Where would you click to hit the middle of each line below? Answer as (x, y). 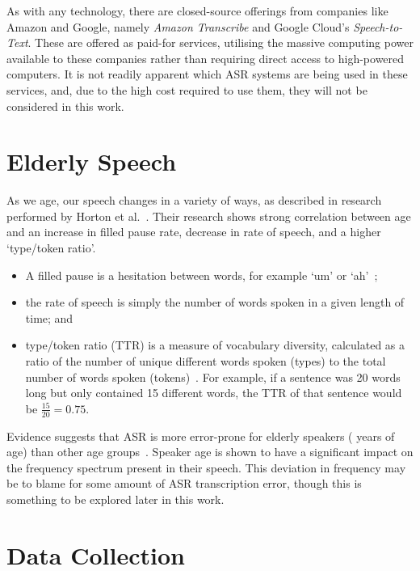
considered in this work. (65, 106)
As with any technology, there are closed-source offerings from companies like (197, 11)
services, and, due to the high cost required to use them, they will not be (187, 89)
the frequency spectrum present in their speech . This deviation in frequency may (206, 467)
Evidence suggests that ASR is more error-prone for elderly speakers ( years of (201, 436)
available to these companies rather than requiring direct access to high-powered (206, 58)
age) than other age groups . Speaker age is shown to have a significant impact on (210, 452)
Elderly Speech (92, 161)
